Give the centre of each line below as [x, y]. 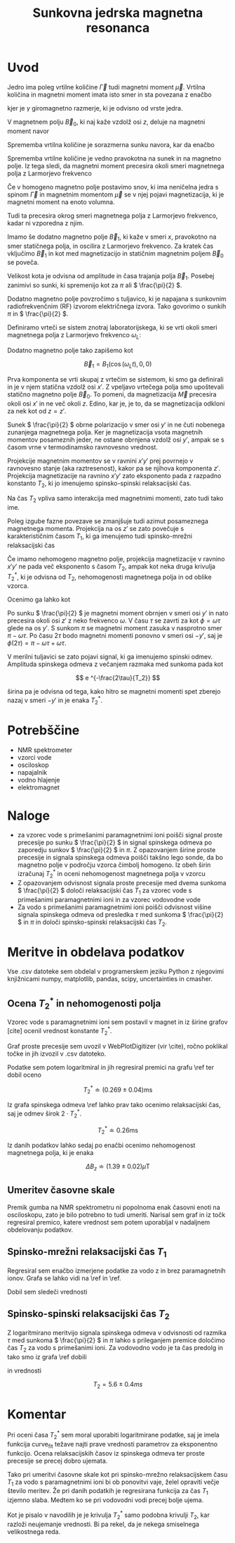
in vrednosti [25, 1370]
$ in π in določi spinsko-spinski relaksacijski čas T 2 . [92, 923]
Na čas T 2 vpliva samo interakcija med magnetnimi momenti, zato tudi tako [115, 499]
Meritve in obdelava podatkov [96, 952]
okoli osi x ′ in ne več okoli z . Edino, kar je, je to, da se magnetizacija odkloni [116, 404]
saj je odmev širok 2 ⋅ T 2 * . [45, 1113]
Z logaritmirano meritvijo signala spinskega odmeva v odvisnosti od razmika [117, 1332]
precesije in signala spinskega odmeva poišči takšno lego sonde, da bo [120, 858]
